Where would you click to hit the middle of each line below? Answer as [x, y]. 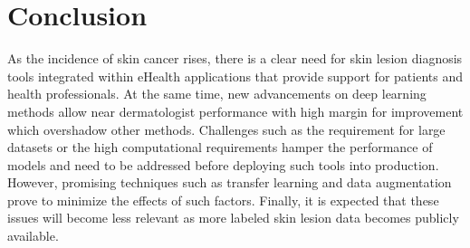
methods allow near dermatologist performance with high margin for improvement [235, 111]
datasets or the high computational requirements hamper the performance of [220, 147]
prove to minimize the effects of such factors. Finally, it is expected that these [223, 200]
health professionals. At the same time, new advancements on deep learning [217, 94]
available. [33, 236]
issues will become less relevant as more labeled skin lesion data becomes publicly [233, 218]
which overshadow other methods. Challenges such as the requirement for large [226, 129]
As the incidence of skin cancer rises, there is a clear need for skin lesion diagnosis [235, 58]
